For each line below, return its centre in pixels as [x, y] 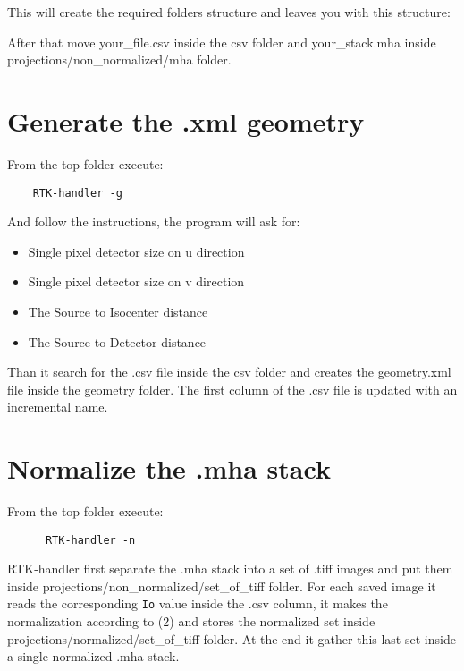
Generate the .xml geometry [186, 120]
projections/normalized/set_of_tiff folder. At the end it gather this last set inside [232, 638]
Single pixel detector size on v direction [136, 281]
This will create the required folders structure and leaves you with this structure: [229, 12]
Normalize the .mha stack [169, 468]
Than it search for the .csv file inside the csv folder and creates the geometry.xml [229, 372]
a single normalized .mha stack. [93, 656]
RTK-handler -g [77, 193]
